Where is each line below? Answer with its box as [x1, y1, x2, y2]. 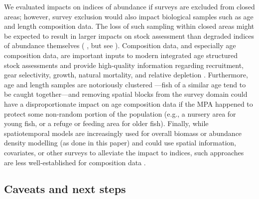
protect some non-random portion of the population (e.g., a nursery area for [4, 108, 236, 119]
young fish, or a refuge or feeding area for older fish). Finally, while [4, 118, 209, 129]
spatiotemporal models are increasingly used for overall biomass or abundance [4, 128, 242, 138]
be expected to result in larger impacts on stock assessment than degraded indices [4, 30, 254, 41]
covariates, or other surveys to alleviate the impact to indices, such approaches [4, 147, 244, 157]
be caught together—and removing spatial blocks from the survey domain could [4, 89, 248, 99]
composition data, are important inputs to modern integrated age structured [4, 50, 238, 60]
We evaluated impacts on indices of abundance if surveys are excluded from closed [4, 1, 255, 11]
